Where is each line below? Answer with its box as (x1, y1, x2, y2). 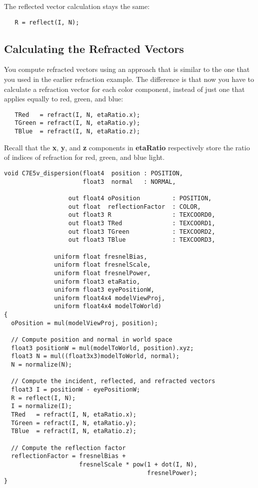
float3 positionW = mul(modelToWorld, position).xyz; (11, 344, 194, 352)
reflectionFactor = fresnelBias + (11, 453, 126, 460)
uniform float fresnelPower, (54, 269, 151, 277)
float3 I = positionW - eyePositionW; (11, 386, 140, 394)
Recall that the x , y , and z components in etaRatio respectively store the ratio (4, 142, 250, 152)
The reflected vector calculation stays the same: (4, 1, 150, 11)
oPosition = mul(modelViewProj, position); (11, 319, 158, 327)
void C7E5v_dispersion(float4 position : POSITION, (4, 169, 183, 177)
